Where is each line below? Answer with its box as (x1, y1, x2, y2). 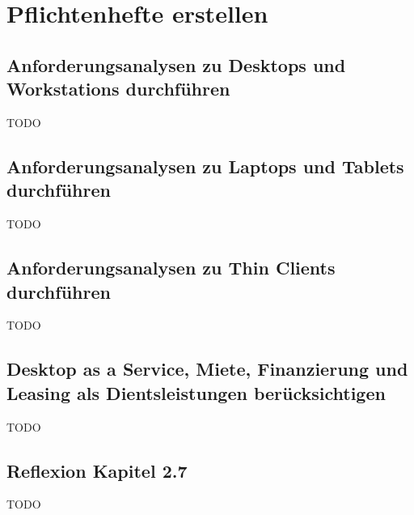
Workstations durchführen (6, 76, 230, 101)
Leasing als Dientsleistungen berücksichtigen (6, 380, 386, 405)
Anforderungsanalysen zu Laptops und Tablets (6, 153, 404, 178)
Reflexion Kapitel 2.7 (6, 458, 188, 483)
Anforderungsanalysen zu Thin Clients (6, 255, 336, 280)
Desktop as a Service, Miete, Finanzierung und (6, 356, 408, 381)
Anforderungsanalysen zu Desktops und (6, 52, 346, 77)
